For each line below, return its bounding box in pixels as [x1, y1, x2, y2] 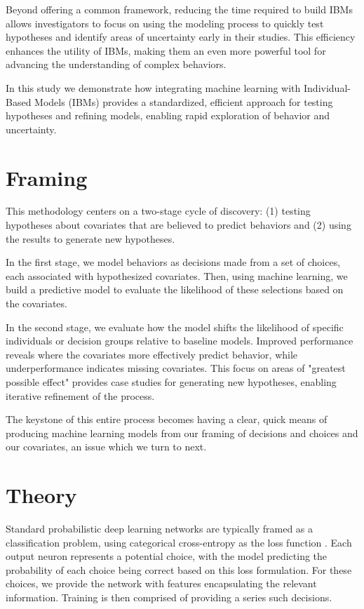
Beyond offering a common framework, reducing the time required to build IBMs [6, 2, 353, 16]
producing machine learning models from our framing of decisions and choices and [6, 425, 358, 440]
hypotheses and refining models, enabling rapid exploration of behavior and [6, 108, 330, 123]
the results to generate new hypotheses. [6, 231, 175, 246]
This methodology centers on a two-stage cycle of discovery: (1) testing [6, 203, 311, 218]
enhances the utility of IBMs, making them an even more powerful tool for [6, 43, 326, 58]
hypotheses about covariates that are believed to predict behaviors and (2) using [6, 217, 351, 232]
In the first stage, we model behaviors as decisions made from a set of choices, [6, 255, 341, 269]
